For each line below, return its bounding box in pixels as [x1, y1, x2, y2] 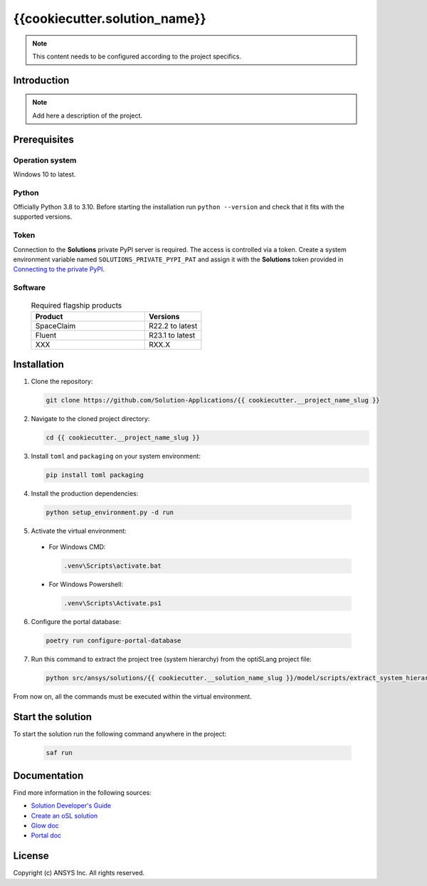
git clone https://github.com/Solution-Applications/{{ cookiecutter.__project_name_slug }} [46, 396, 380, 405]
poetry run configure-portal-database [46, 637, 181, 645]
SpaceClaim [35, 320, 76, 330]
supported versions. [13, 212, 73, 221]
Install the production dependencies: [31, 489, 139, 498]
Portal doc [31, 831, 62, 840]
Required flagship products [31, 301, 122, 311]
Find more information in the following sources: [13, 788, 152, 797]
